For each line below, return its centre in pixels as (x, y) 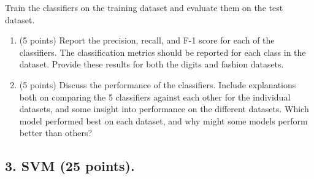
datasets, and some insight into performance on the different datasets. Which (164, 109)
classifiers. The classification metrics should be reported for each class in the (163, 52)
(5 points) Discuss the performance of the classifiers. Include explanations (158, 84)
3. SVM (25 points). (70, 166)
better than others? (56, 133)
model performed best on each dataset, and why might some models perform (163, 120)
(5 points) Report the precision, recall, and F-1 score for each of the (147, 40)
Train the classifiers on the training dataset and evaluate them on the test (144, 7)
